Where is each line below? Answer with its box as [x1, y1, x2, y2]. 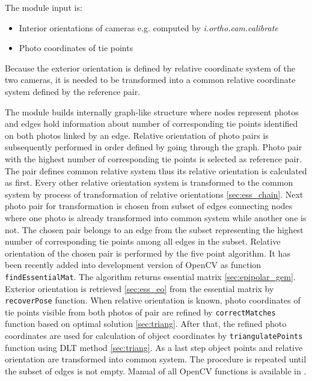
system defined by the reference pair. [5, 85, 141, 97]
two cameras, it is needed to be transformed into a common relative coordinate [5, 73, 296, 86]
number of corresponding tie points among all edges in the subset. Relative [5, 235, 281, 248]
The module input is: [5, 1, 82, 13]
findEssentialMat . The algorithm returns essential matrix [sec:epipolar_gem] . [5, 270, 296, 282]
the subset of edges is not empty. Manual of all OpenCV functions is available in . [5, 364, 307, 377]
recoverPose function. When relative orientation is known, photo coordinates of [5, 294, 301, 306]
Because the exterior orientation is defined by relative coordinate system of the [5, 61, 295, 74]
